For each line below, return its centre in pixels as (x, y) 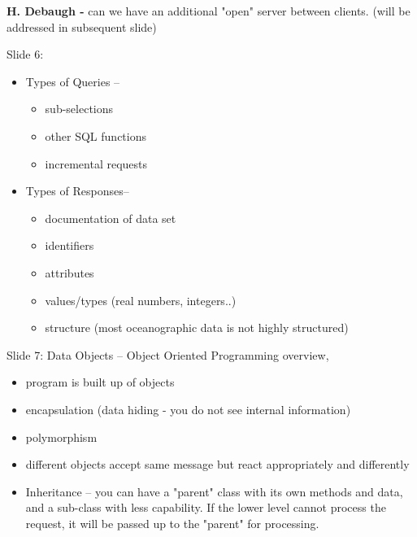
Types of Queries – (73, 81)
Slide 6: (25, 54)
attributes (69, 272)
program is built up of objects (100, 382)
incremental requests (96, 163)
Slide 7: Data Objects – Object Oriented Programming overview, (168, 354)
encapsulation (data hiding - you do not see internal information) (188, 409)
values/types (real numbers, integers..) (141, 300)
